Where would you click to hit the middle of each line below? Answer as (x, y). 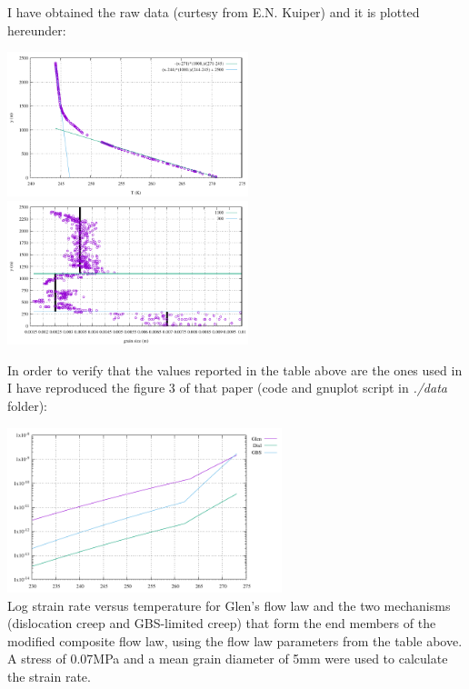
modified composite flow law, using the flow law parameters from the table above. (235, 640)
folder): (28, 406)
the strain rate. (49, 676)
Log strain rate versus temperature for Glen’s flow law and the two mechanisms (229, 605)
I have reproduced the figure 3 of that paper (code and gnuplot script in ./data (227, 388)
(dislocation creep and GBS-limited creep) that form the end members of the (222, 623)
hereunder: (37, 30)
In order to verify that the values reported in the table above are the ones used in (235, 369)
